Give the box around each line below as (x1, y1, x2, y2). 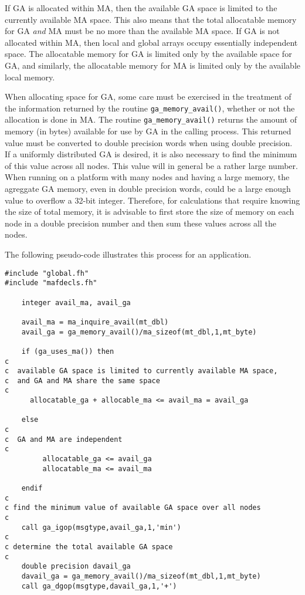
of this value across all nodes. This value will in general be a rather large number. (5, 159, 298, 171)
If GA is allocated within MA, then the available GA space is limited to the (5, 2, 277, 13)
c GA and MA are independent (5, 435, 123, 444)
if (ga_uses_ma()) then (21, 347, 114, 356)
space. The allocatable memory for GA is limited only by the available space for (5, 48, 292, 60)
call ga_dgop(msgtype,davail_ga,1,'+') (21, 582, 177, 590)
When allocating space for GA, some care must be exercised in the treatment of (5, 90, 292, 103)
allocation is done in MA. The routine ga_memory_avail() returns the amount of (5, 113, 297, 126)
